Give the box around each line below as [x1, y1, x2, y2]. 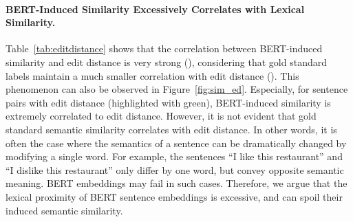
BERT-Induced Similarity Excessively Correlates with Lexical [6, 1, 305, 16]
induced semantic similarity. [6, 203, 123, 217]
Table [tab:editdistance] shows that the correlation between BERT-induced [6, 41, 323, 56]
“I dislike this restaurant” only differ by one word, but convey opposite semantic [6, 162, 344, 177]
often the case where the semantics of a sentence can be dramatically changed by [6, 135, 347, 150]
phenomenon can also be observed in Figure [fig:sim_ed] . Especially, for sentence [6, 82, 348, 96]
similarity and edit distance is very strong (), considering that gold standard [6, 54, 327, 69]
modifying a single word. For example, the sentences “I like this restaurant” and [6, 149, 343, 164]
